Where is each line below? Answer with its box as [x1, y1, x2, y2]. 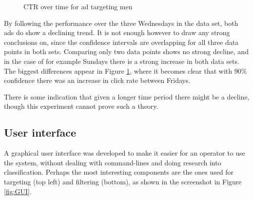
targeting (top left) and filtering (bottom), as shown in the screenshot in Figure [4, 176, 242, 186]
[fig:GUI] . [4, 186, 32, 196]
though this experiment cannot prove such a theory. [4, 101, 158, 111]
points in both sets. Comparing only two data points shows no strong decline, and [4, 46, 249, 57]
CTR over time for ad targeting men [23, 1, 133, 11]
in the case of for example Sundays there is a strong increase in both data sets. [4, 56, 239, 66]
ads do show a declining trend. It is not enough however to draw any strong [4, 27, 230, 38]
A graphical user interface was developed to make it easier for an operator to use [4, 148, 245, 158]
